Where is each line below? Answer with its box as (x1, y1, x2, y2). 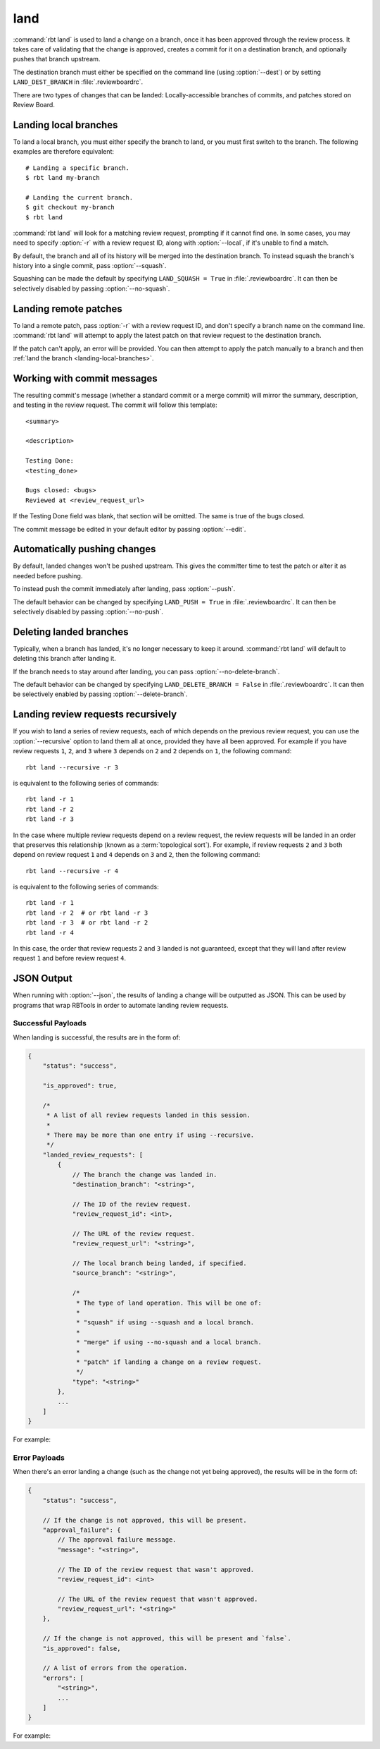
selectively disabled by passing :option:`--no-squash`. (13, 284, 170, 293)
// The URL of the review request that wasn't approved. (57, 1595, 258, 1603)
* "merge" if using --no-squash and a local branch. (76, 1339, 262, 1346)
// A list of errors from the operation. (42, 1664, 188, 1672)
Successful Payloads (13, 1018, 87, 1028)
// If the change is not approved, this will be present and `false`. (42, 1635, 292, 1643)
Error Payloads (13, 1453, 65, 1463)
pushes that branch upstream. (13, 55, 101, 63)
